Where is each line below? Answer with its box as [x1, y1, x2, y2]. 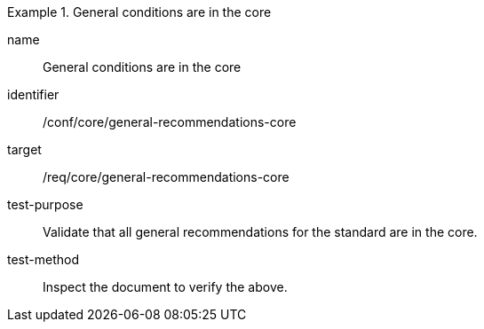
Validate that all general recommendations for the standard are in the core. [43, 224, 478, 239]
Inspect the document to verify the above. [43, 279, 288, 294]
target [7, 142, 42, 157]
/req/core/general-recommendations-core [43, 169, 290, 184]
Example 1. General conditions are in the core [7, 4, 272, 20]
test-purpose [7, 197, 83, 212]
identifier [7, 87, 60, 102]
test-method [7, 252, 79, 267]
